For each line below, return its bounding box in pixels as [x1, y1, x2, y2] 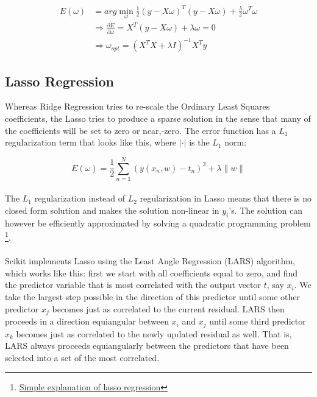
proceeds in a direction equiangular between [5, 315, 169, 328]
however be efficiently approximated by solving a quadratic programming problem [5, 216, 311, 229]
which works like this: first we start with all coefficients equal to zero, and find [5, 266, 298, 279]
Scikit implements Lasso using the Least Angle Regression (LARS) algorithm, [5, 255, 295, 267]
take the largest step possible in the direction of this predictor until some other [5, 290, 301, 303]
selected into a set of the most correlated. [5, 351, 160, 364]
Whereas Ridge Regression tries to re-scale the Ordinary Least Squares [5, 100, 270, 113]
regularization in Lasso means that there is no [140, 192, 312, 205]
